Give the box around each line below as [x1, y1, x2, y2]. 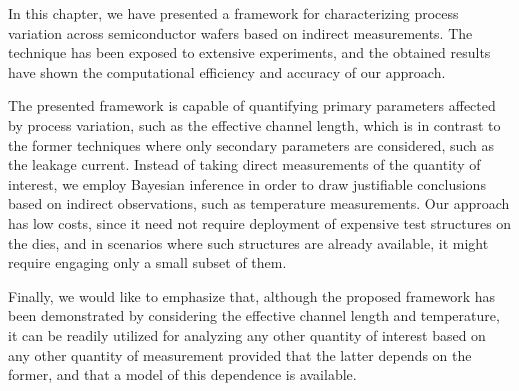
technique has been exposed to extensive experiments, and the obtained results [8, 42, 491, 63]
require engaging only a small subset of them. [8, 252, 287, 273]
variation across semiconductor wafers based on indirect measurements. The [8, 22, 473, 43]
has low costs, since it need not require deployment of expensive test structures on [8, 212, 512, 233]
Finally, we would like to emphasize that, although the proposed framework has [8, 285, 496, 306]
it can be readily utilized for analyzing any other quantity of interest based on [8, 324, 486, 345]
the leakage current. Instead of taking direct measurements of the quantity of [8, 154, 481, 175]
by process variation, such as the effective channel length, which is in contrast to [8, 114, 501, 135]
